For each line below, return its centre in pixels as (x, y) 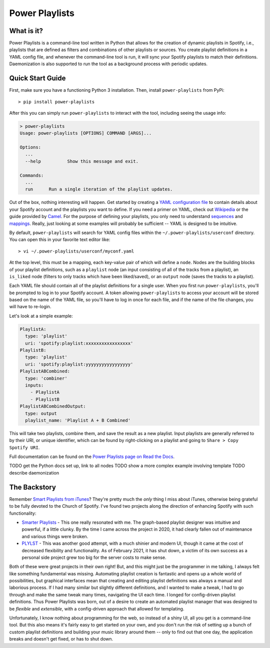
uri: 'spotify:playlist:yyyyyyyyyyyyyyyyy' (79, 364)
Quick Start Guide (37, 78)
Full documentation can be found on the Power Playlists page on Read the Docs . (92, 457)
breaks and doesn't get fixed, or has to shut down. (61, 639)
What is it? (26, 31)
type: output (41, 413)
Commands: (32, 175)
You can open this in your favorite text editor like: (60, 240)
